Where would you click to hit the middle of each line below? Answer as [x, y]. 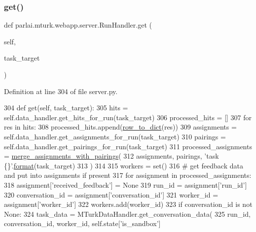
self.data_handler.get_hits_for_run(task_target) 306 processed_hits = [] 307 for [128, 117]
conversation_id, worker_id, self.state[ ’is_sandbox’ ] [82, 223]
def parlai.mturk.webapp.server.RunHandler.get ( [78, 25]
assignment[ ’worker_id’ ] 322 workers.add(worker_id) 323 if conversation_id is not [128, 204]
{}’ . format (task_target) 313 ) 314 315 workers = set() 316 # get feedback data [124, 165]
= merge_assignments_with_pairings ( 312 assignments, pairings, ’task [111, 156]
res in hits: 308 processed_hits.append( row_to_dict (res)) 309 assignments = [120, 127]
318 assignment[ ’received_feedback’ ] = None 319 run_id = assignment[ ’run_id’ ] [126, 184]
